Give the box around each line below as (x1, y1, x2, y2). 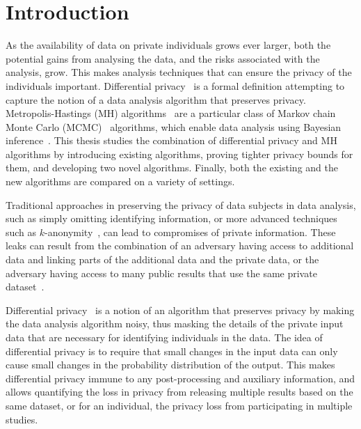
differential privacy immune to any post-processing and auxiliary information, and (6, 370, 355, 385)
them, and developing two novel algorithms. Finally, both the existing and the (6, 160, 338, 175)
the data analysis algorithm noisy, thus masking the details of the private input (6, 316, 344, 331)
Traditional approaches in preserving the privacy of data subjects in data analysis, (6, 197, 356, 212)
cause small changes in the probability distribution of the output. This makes (6, 357, 335, 372)
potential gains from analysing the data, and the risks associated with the (6, 51, 320, 65)
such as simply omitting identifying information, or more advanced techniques (6, 211, 337, 226)
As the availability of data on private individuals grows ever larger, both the (6, 38, 331, 52)
